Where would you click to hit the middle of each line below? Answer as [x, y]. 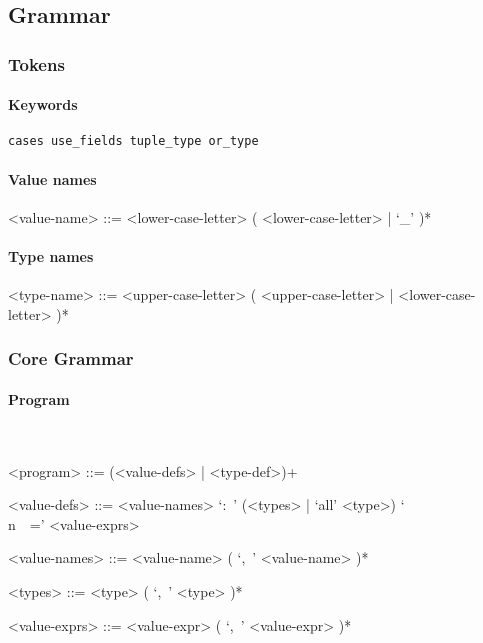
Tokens [36, 63]
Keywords [43, 104]
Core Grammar [71, 358]
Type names [51, 256]
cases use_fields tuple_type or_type [133, 141]
